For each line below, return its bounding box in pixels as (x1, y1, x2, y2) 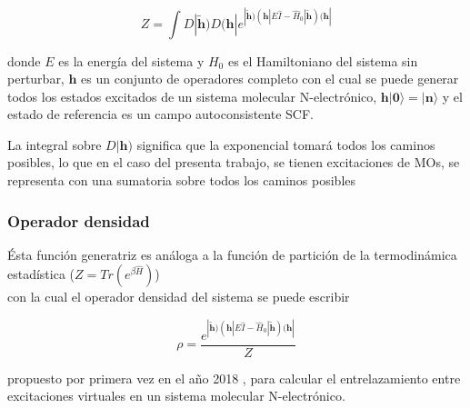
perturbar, (7, 69, 65, 88)
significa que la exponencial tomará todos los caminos (136, 134, 435, 154)
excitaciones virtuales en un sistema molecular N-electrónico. (7, 386, 345, 405)
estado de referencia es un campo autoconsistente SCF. (7, 104, 314, 124)
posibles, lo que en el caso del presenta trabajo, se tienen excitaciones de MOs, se (7, 153, 460, 172)
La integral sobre (7, 134, 102, 154)
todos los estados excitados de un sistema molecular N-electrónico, (7, 86, 377, 105)
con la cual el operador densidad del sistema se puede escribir (7, 287, 350, 306)
